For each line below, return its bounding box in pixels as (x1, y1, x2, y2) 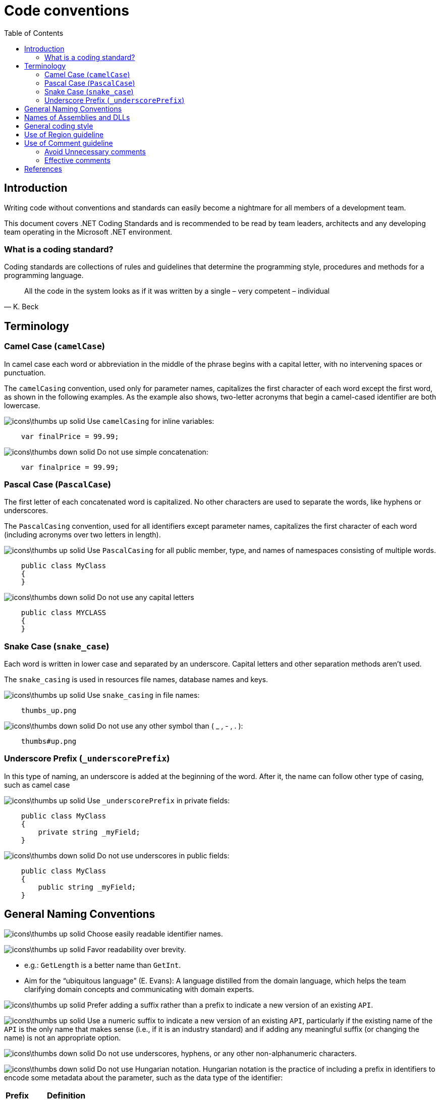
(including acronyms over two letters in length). (4, 530, 161, 539)
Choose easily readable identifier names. (87, 929, 223, 938)
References (24, 164, 62, 173)
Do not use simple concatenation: (97, 447, 208, 456)
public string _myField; (38, 883, 136, 891)
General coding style (24, 121, 93, 130)
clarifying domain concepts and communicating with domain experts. (24, 984, 254, 994)
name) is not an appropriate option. (4, 1033, 121, 1042)
